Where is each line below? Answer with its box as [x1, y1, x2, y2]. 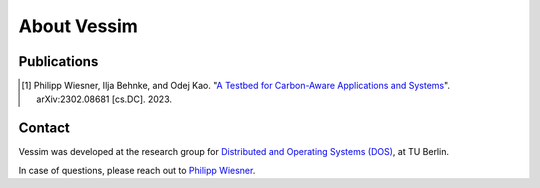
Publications [18, 53, 99, 70]
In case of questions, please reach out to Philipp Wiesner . [18, 164, 256, 176]
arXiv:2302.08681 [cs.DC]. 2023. [36, 93, 173, 105]
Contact [18, 120, 70, 137]
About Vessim [18, 15, 139, 37]
